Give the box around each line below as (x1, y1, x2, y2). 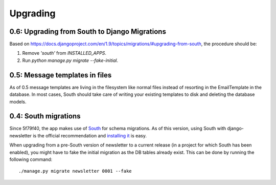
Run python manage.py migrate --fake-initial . (22, 57, 119, 64)
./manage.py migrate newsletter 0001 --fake (18, 168, 132, 174)
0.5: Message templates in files (9, 71, 112, 79)
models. (9, 98, 27, 105)
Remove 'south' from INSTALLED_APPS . (22, 50, 107, 56)
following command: (9, 156, 53, 162)
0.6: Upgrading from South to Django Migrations (9, 27, 166, 36)
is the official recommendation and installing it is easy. (32, 132, 147, 138)
